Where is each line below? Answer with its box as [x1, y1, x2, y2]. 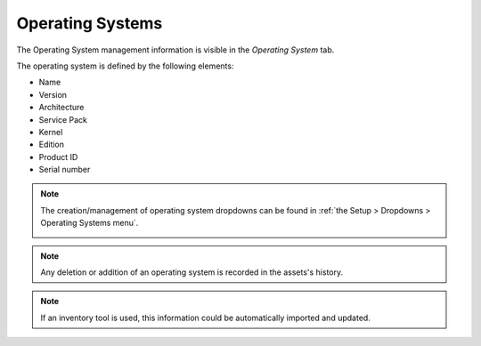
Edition [38, 139, 65, 150]
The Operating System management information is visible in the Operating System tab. [16, 44, 335, 55]
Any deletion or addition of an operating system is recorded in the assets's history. [40, 267, 344, 278]
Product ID [38, 151, 78, 162]
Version [38, 89, 67, 100]
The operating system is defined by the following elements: [16, 60, 234, 71]
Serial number [38, 165, 91, 175]
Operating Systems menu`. [40, 218, 139, 229]
